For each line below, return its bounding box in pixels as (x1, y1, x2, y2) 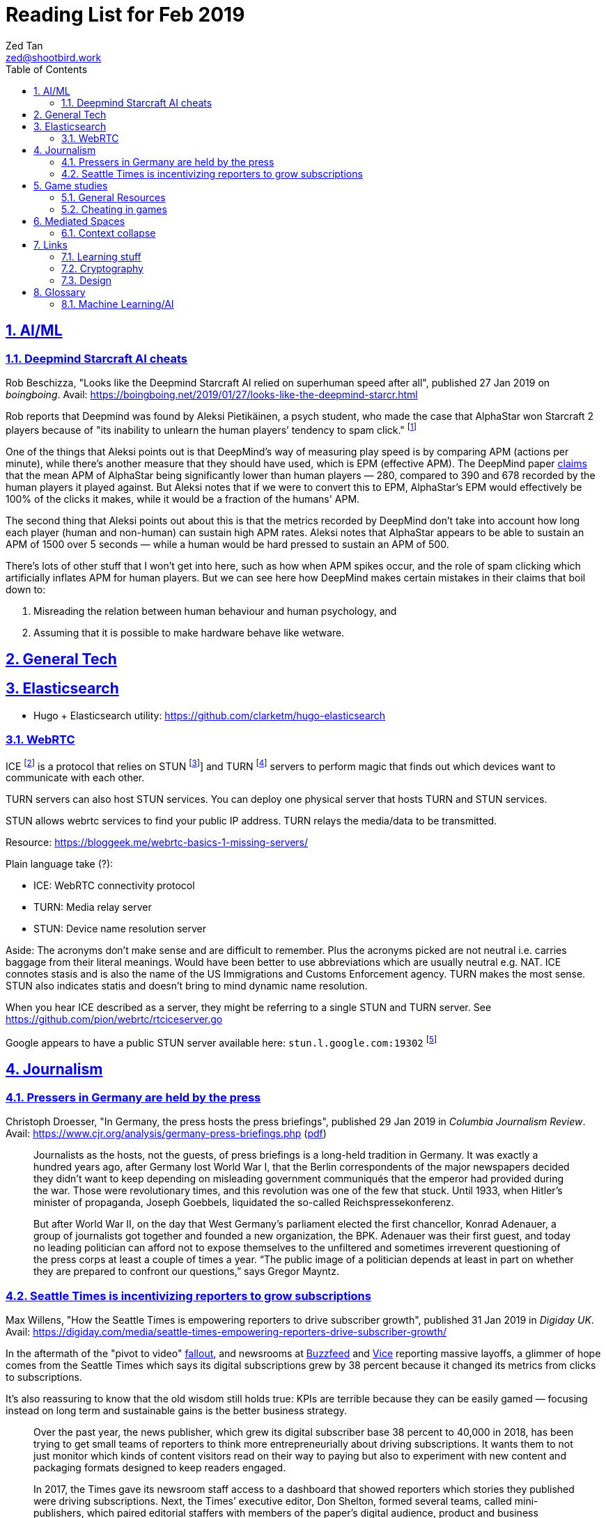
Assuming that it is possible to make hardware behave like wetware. (33, 626, 345, 639)
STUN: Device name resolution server (33, 923, 207, 935)
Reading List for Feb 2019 (6, 3, 245, 26)
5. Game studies (33, 179, 108, 191)
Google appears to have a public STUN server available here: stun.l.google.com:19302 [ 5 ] (6, 1035, 437, 1049)
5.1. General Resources (61, 191, 166, 203)
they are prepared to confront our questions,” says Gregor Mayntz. (33, 1265, 339, 1278)
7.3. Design (61, 274, 112, 286)
